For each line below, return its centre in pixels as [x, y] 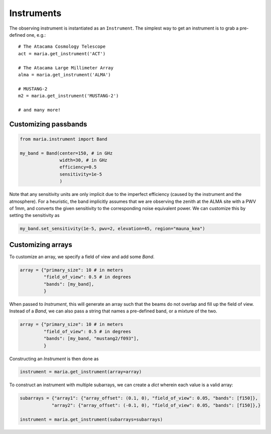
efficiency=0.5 [78, 167]
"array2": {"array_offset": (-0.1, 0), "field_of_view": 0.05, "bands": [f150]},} [156, 405]
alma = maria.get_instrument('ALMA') [65, 75]
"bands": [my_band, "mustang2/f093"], [91, 339]
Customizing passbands [48, 124]
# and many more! [39, 110]
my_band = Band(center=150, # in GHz [66, 153]
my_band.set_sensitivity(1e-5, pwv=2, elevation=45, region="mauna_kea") [112, 229]
